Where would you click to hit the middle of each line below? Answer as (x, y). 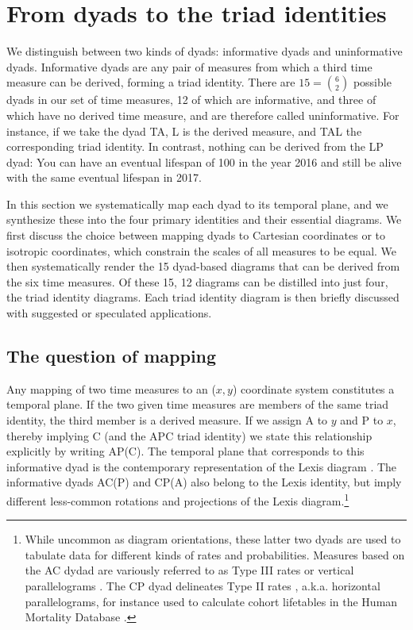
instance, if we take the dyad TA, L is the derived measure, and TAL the (184, 131)
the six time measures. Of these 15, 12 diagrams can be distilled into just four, (197, 281)
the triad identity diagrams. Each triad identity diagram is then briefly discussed (203, 297)
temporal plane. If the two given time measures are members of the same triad (198, 404)
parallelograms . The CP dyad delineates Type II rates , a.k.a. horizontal (203, 586)
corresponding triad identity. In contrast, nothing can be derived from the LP (195, 146)
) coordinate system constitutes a (313, 388)
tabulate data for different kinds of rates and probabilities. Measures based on (215, 554)
